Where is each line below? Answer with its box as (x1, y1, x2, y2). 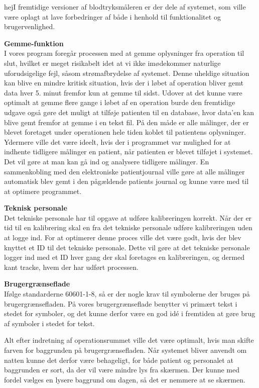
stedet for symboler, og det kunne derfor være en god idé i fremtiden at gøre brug (4, 308, 255, 319)
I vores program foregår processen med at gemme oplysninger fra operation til (4, 48, 244, 58)
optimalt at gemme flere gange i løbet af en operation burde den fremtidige (4, 97, 235, 108)
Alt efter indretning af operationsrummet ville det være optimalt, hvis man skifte (4, 335, 254, 345)
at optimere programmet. (4, 185, 82, 196)
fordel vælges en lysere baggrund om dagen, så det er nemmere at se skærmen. (4, 374, 245, 384)
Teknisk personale (4, 203, 67, 213)
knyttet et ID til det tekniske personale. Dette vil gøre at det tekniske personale (4, 242, 250, 252)
